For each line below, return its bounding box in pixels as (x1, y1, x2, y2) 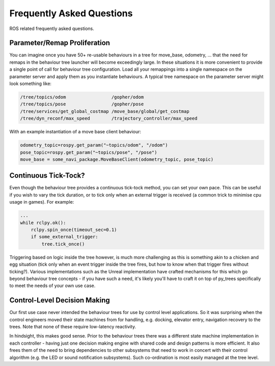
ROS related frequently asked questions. (9, 25, 94, 32)
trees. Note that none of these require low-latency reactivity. (9, 323, 136, 329)
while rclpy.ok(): (20, 219, 66, 226)
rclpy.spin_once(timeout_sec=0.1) (31, 227, 117, 233)
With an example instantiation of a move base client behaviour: (9, 129, 142, 135)
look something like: (9, 80, 52, 87)
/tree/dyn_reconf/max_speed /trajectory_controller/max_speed (20, 116, 198, 122)
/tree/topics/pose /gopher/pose (20, 101, 144, 107)
